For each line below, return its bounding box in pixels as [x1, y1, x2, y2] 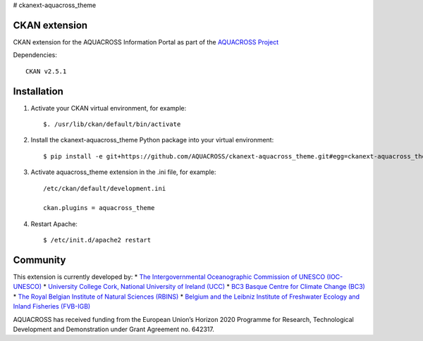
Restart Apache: [30, 219, 78, 228]
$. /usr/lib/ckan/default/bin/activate [43, 120, 181, 128]
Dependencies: [13, 51, 58, 59]
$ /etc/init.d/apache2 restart [43, 236, 152, 244]
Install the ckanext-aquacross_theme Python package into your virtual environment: [30, 136, 274, 144]
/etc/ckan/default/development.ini [43, 184, 166, 192]
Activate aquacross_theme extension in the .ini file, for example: [30, 168, 216, 176]
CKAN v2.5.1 [25, 67, 67, 75]
